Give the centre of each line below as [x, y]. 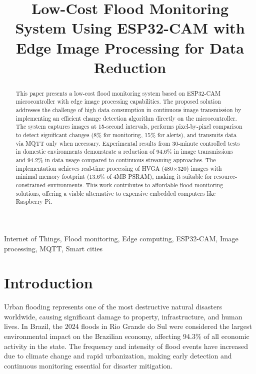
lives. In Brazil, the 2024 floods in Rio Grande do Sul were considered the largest [128, 326]
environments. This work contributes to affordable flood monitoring [135, 184]
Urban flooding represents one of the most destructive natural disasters [113, 307]
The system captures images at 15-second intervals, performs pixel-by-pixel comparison [129, 126]
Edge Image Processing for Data [130, 47]
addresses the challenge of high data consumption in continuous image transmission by [128, 110]
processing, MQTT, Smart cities [53, 248]
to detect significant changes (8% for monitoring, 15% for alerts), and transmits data [126, 135]
